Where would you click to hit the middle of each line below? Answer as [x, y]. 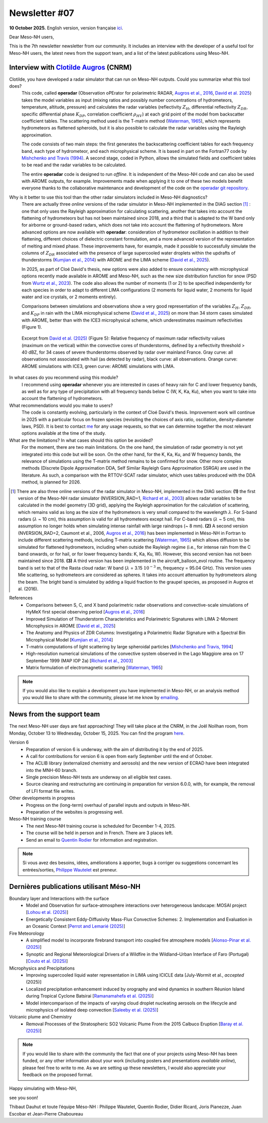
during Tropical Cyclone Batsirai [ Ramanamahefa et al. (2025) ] [90, 996]
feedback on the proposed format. [58, 1075]
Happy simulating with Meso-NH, [43, 1089]
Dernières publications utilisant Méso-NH [75, 886]
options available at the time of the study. [64, 433]
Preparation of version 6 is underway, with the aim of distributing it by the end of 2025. [115, 749]
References [21, 598]
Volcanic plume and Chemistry [40, 1017]
